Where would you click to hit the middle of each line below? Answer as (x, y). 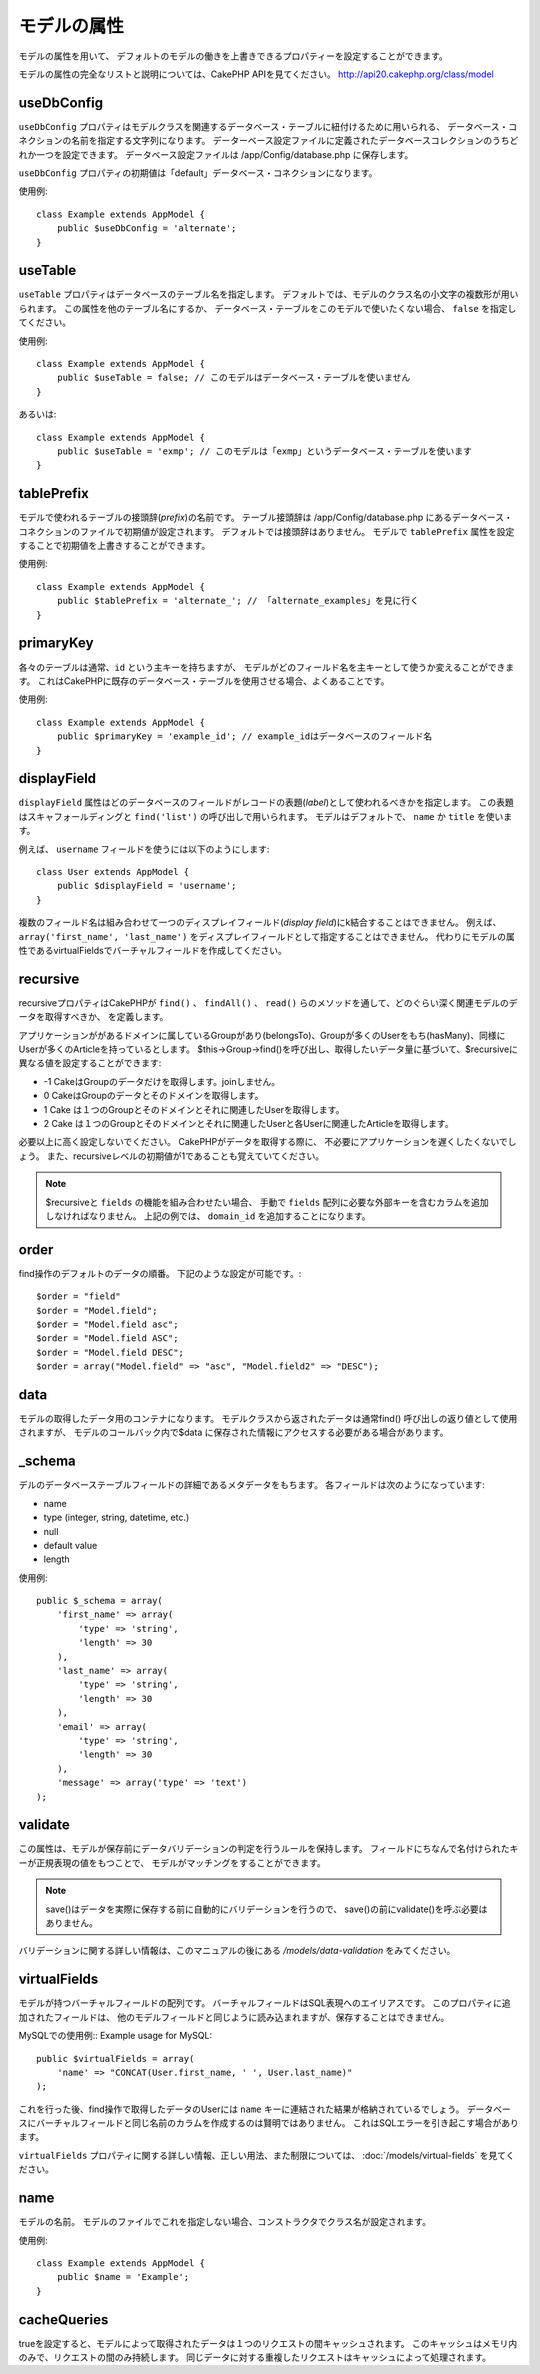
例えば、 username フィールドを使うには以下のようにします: (144, 849)
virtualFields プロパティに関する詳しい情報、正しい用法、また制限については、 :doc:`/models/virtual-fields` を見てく (266, 2155)
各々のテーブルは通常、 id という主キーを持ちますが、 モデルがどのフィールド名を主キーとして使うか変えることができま (266, 667)
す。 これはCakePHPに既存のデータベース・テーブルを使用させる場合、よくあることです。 (204, 681)
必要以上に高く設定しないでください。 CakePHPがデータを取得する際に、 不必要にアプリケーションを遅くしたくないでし (267, 1142)
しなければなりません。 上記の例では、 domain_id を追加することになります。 (208, 1216)
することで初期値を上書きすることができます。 (114, 546)
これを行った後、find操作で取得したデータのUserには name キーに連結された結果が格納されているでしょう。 (241, 2109)
